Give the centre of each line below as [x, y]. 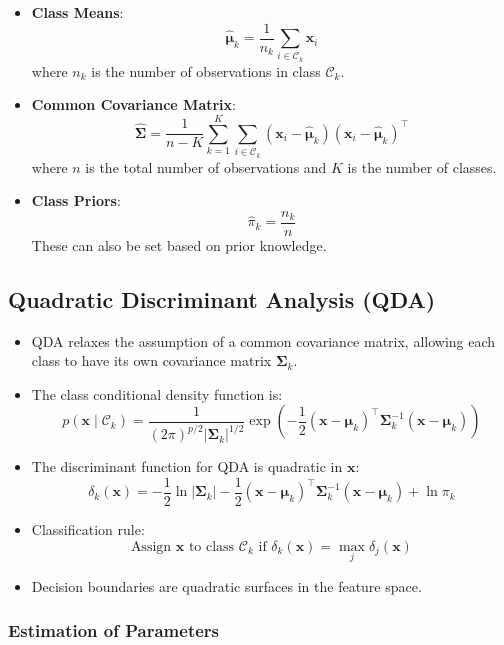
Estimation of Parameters [114, 630]
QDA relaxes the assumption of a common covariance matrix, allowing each [263, 340]
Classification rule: [88, 528]
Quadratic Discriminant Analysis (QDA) [222, 298]
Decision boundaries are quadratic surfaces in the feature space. [226, 585]
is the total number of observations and [206, 166]
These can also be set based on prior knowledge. [179, 244]
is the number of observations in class [206, 70]
